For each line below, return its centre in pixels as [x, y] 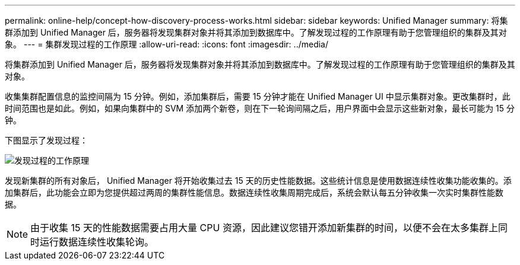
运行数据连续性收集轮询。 [97, 242]
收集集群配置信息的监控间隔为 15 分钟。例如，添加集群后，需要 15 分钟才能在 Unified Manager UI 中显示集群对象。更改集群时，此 [258, 96]
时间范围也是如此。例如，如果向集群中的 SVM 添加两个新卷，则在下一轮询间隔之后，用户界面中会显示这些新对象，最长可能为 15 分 [260, 108]
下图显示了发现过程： [46, 140]
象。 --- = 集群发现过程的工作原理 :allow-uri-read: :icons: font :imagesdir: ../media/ [167, 44]
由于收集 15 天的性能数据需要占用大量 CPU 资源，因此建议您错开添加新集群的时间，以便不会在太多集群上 [264, 228]
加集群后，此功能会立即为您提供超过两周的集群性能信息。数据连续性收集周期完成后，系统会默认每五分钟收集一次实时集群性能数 [254, 192]
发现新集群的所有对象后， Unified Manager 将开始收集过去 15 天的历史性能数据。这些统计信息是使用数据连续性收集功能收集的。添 [258, 181]
